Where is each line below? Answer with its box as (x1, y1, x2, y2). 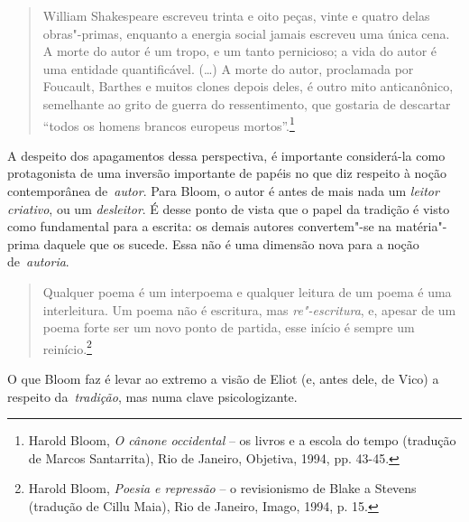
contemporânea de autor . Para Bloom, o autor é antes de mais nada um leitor (7, 182, 439, 200)
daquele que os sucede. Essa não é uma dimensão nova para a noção (43, 234, 419, 253)
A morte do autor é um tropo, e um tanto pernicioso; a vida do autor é (42, 42, 437, 61)
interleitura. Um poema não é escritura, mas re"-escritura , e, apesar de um (42, 300, 456, 319)
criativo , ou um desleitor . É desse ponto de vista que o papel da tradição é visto (7, 199, 450, 218)
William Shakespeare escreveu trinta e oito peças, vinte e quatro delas (42, 6, 430, 24)
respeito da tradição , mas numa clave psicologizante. (7, 387, 298, 405)
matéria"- (395, 217, 447, 236)
